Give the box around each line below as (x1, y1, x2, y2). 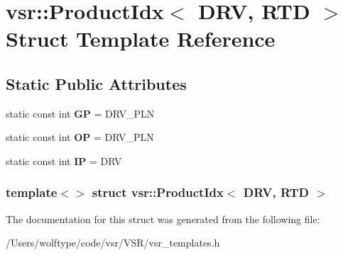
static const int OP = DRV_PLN (6, 130, 154, 144)
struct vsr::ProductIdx (92, 183, 224, 201)
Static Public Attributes (6, 72, 187, 94)
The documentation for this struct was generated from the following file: (6, 211, 320, 226)
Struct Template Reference (6, 24, 276, 53)
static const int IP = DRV (6, 153, 122, 168)
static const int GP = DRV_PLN (6, 106, 155, 120)
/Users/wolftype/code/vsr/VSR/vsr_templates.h (6, 235, 220, 250)
